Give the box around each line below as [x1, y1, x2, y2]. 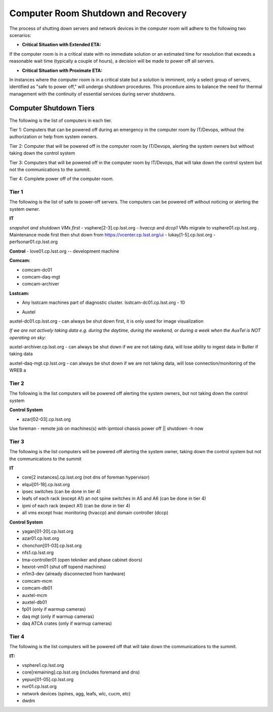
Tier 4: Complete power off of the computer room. [9, 176, 114, 182]
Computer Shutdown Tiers [9, 104, 95, 112]
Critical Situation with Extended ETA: [22, 42, 101, 48]
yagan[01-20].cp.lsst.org [22, 528, 73, 534]
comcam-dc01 [22, 266, 53, 273]
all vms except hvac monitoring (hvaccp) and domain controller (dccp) [22, 509, 169, 516]
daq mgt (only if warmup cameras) [22, 613, 95, 619]
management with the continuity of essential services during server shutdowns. [9, 91, 175, 97]
